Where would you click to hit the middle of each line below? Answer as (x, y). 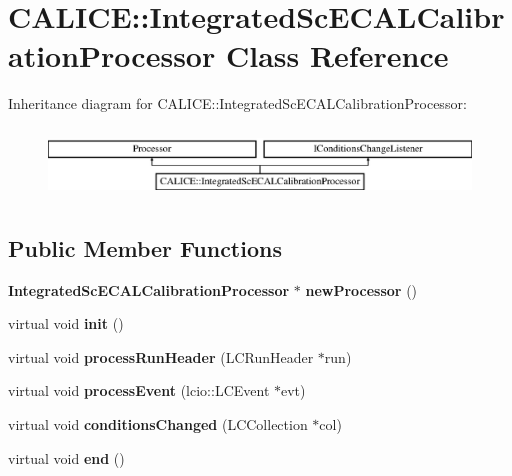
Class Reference (337, 55)
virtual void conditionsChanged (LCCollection (158, 424)
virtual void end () (66, 457)
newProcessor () (361, 289)
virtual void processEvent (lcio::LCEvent (139, 390)
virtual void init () (66, 323)
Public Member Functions (145, 247)
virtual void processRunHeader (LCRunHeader (161, 356)
